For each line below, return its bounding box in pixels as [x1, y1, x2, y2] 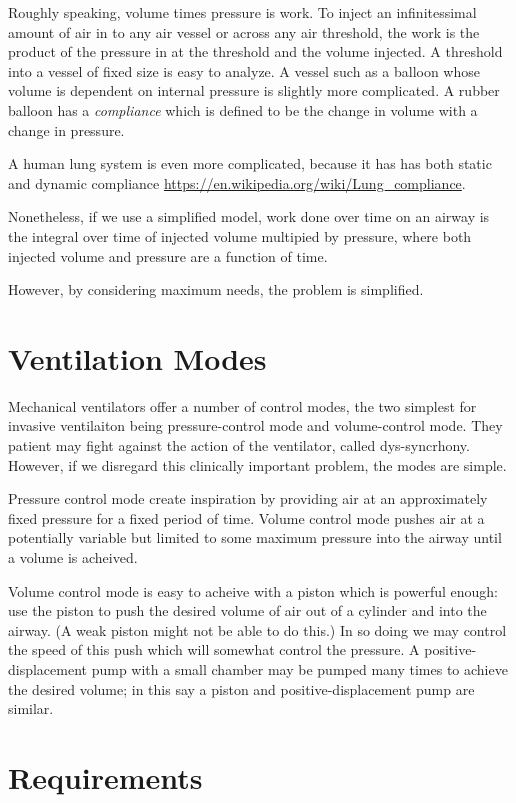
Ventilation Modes [8, 337, 267, 378]
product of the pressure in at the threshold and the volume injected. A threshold [8, 41, 503, 62]
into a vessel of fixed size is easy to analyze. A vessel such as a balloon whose [8, 60, 480, 81]
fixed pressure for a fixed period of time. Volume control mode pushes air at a [8, 507, 485, 528]
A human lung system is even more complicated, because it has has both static [8, 153, 492, 174]
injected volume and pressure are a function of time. [8, 245, 328, 266]
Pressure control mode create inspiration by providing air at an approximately [8, 488, 488, 509]
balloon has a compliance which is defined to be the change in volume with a [8, 99, 478, 120]
